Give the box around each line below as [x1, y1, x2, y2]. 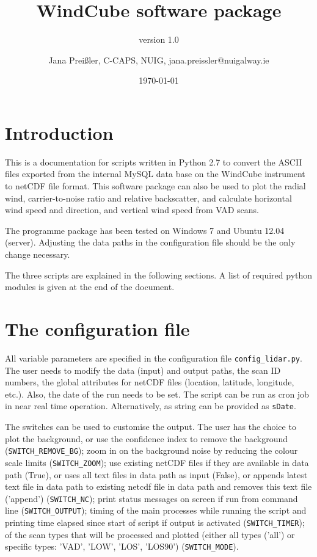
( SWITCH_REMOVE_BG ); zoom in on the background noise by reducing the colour [5, 444, 298, 457]
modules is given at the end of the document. [5, 280, 175, 293]
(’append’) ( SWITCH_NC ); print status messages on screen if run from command [5, 492, 298, 504]
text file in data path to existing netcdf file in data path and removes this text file [5, 480, 312, 493]
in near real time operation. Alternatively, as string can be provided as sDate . [5, 399, 296, 412]
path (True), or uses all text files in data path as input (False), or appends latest [5, 468, 308, 481]
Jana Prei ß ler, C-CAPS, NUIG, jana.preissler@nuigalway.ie [48, 53, 269, 66]
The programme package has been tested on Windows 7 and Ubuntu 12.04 [5, 224, 285, 236]
